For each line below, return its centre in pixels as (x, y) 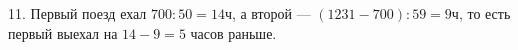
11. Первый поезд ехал (77, 13)
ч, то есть (481, 13)
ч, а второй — (267, 13)
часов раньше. (233, 32)
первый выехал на (63, 32)
